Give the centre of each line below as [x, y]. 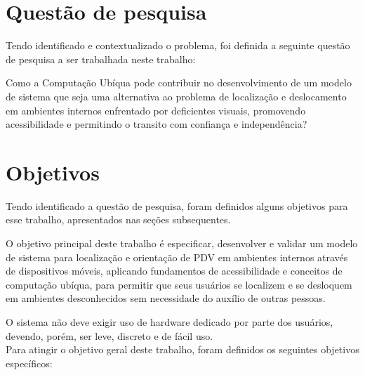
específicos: [29, 363]
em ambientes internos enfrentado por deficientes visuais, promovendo [156, 110]
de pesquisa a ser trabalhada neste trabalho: [101, 59]
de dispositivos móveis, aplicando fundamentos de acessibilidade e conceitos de [174, 271]
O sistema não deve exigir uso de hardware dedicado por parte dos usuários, [170, 321]
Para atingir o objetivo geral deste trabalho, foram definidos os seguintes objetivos [182, 349]
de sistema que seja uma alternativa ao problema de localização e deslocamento [176, 96]
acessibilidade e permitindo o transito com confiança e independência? [157, 124]
